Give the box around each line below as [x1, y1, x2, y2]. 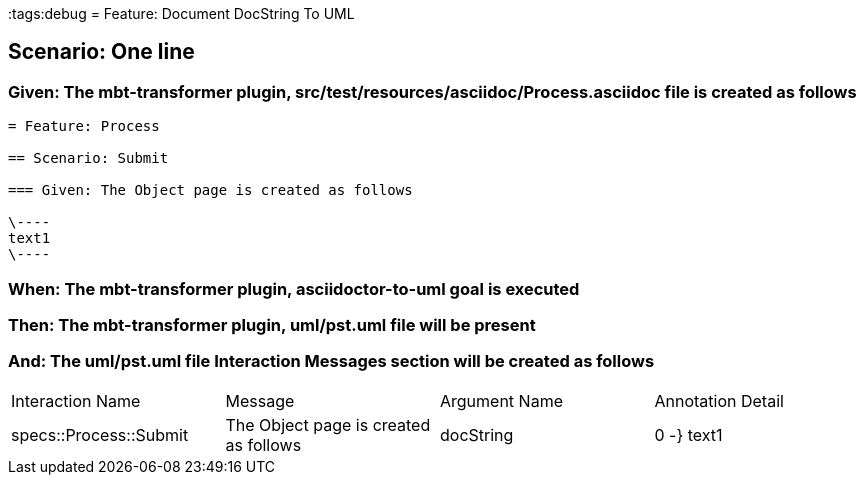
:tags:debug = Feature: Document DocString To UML [8, 5, 355, 22]
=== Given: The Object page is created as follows [8, 182, 413, 199]
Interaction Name [11, 390, 141, 411]
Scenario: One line [8, 39, 195, 65]
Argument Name [440, 390, 563, 411]
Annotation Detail [654, 390, 784, 411]
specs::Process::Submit [11, 424, 189, 445]
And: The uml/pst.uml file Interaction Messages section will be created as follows [8, 351, 655, 372]
